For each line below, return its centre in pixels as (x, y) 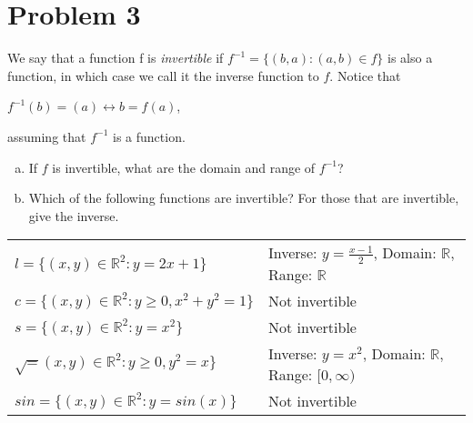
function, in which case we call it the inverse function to (163, 75)
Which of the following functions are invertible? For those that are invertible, (244, 198)
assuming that (47, 136)
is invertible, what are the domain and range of (184, 167)
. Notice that (365, 75)
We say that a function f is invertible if (116, 58)
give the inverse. (74, 215)
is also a (410, 58)
